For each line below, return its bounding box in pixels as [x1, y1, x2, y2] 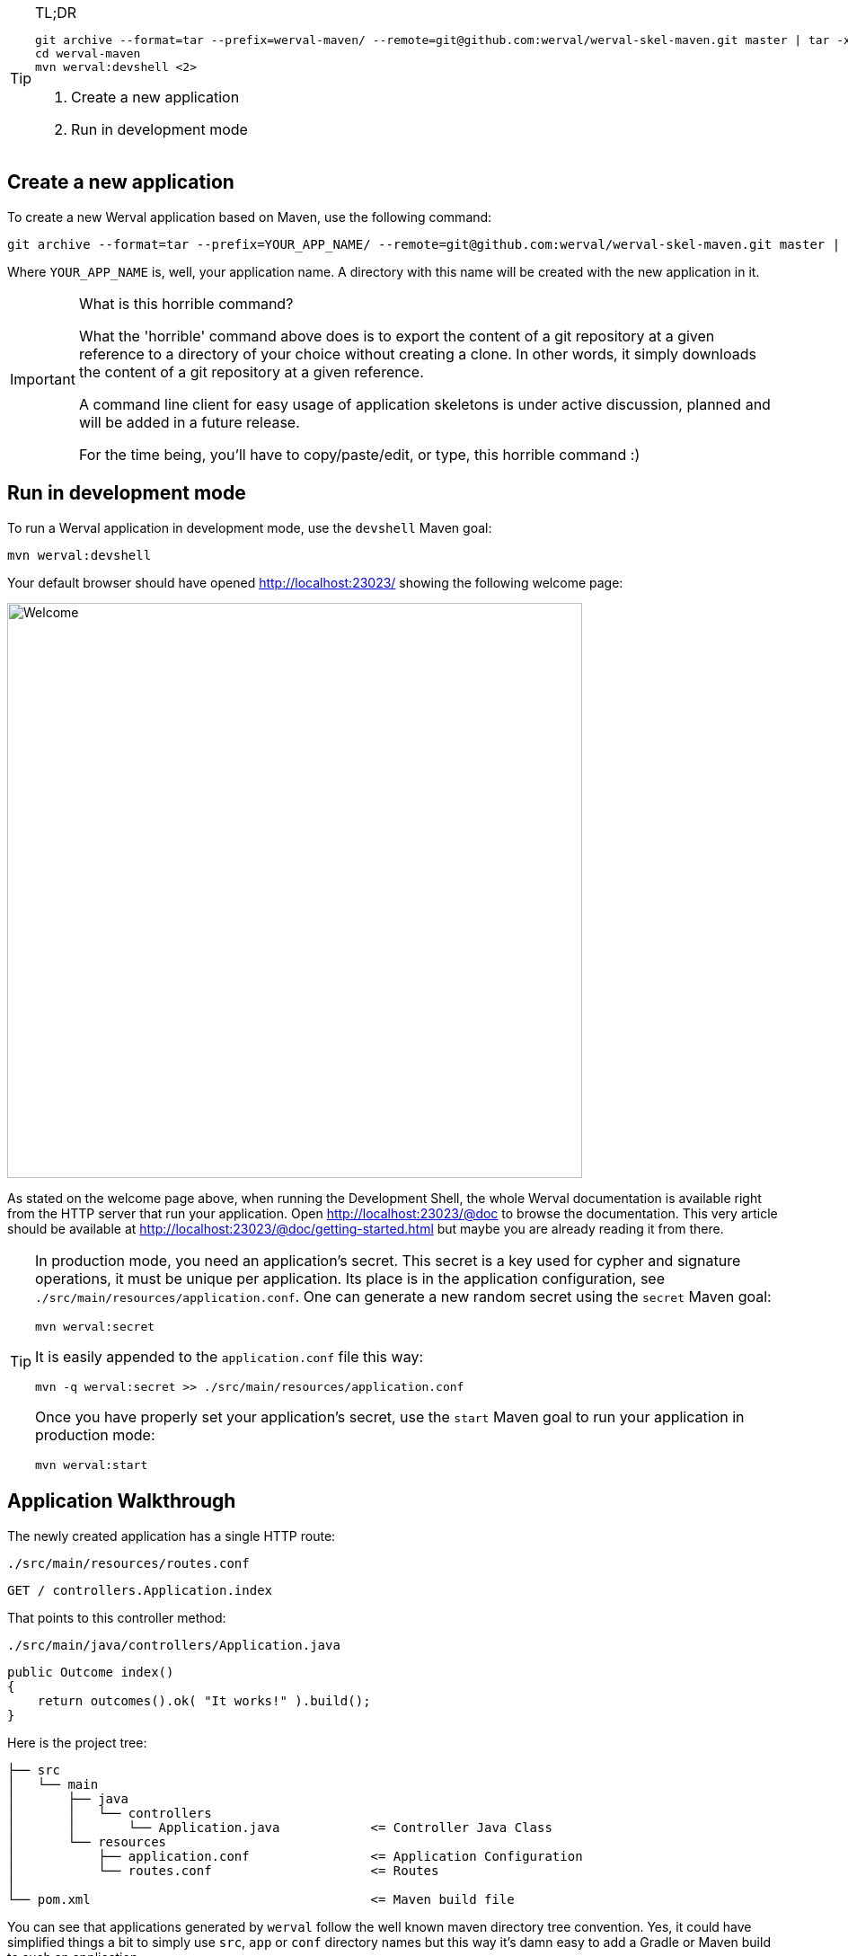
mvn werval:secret [35, 1319, 155, 1333]
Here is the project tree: [7, 1734, 147, 1750]
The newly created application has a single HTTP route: [7, 1527, 336, 1544]
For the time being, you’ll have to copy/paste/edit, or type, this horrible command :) [78, 445, 640, 464]
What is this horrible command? [78, 294, 294, 313]
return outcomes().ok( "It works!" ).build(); [37, 1693, 371, 1708]
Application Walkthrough [7, 1490, 236, 1513]
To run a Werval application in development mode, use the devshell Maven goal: [7, 519, 492, 535]
